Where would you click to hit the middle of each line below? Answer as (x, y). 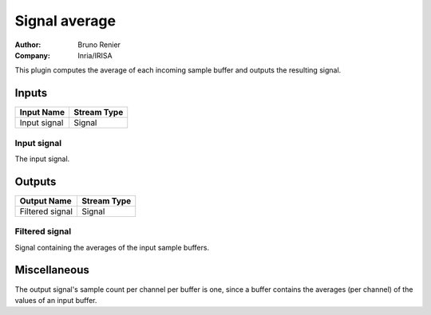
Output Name (45, 201)
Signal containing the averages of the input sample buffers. (112, 247)
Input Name (42, 112)
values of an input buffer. (56, 300)
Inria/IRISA (95, 55)
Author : (28, 45)
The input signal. (42, 159)
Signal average (65, 21)
